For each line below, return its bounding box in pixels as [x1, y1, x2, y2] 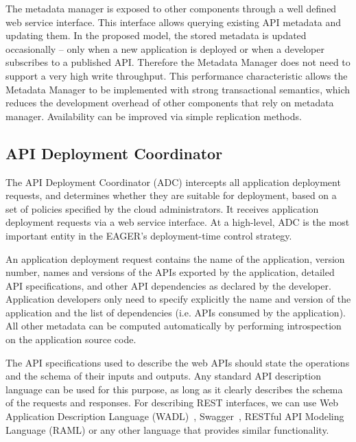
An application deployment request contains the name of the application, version [5, 251, 345, 266]
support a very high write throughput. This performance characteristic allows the [5, 68, 348, 82]
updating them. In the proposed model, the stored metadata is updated [5, 28, 307, 43]
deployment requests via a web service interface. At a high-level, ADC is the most [5, 215, 350, 229]
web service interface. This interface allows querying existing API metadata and [5, 14, 342, 29]
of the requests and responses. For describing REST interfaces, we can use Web [5, 395, 339, 410]
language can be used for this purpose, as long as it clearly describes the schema [5, 382, 343, 396]
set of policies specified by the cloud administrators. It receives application [5, 201, 319, 216]
